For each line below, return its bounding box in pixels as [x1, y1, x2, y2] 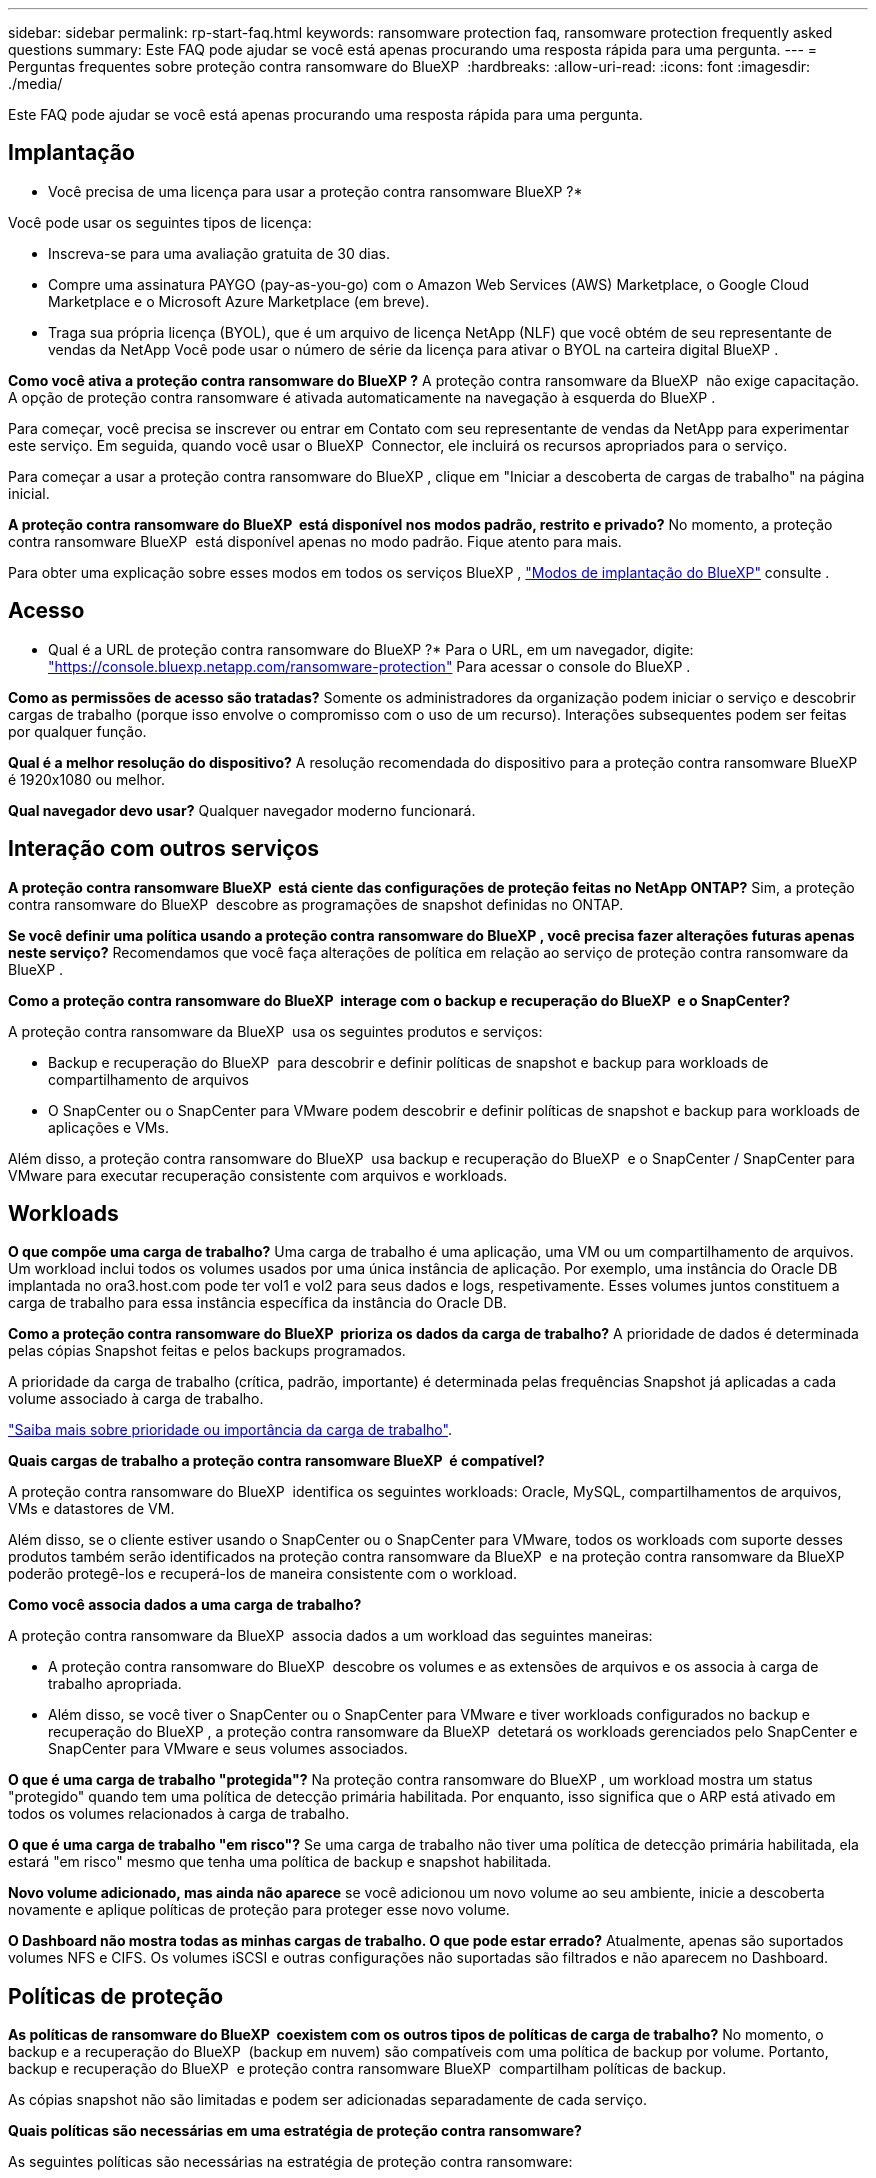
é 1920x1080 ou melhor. [8, 770, 165, 788]
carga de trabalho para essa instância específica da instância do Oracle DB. [8, 1294, 507, 1312]
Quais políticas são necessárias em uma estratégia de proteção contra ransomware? [8, 2122, 582, 2140]
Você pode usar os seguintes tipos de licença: [8, 213, 312, 231]
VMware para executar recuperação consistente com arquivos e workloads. [8, 1166, 508, 1184]
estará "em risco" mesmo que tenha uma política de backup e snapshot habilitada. [8, 1853, 552, 1871]
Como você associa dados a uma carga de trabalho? [8, 1596, 362, 1614]
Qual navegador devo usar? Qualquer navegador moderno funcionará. [8, 801, 476, 819]
